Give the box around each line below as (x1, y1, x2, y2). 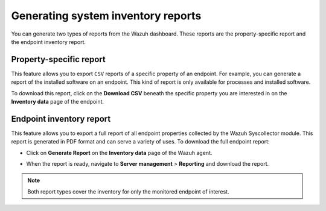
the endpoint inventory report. (11, 38, 86, 45)
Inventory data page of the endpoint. (11, 98, 104, 105)
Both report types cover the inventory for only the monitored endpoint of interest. (27, 187, 229, 195)
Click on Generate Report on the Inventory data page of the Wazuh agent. (26, 149, 213, 156)
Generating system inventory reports (11, 9, 202, 22)
